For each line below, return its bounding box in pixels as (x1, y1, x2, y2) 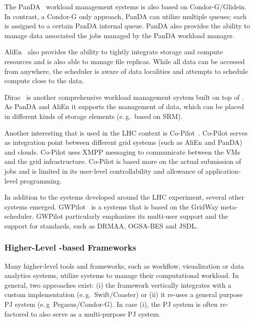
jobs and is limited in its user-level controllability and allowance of (4, 165, 203, 176)
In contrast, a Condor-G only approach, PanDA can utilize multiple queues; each (4, 11, 247, 21)
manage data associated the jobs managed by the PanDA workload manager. (4, 30, 235, 40)
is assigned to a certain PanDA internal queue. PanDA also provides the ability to (4, 21, 250, 31)
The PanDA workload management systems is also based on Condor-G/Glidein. (4, 1, 247, 11)
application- (205, 165, 241, 176)
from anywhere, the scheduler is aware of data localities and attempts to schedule (4, 66, 248, 76)
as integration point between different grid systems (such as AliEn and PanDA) (4, 137, 242, 147)
